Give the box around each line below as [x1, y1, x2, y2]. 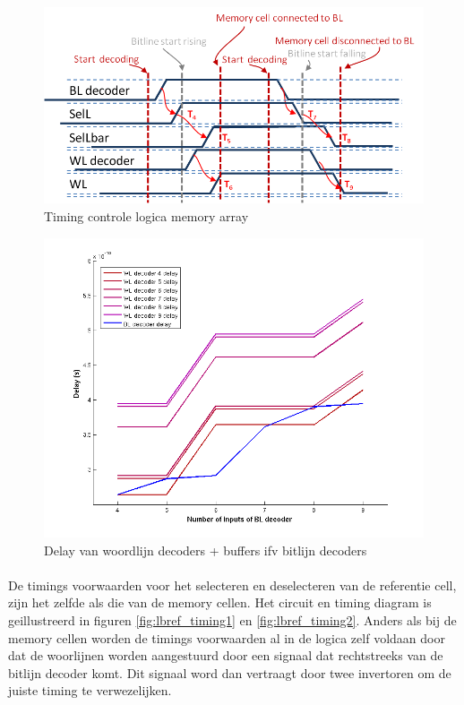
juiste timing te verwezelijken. [8, 681, 172, 700]
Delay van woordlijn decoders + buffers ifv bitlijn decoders [44, 540, 367, 559]
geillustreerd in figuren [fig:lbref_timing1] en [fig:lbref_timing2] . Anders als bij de [8, 610, 457, 629]
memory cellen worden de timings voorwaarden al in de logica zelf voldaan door [8, 628, 445, 647]
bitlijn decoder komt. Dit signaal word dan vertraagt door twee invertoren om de [8, 663, 451, 682]
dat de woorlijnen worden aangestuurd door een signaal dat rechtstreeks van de [8, 646, 443, 665]
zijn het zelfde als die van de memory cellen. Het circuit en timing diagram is [8, 593, 432, 612]
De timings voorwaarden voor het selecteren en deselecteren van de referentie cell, [8, 575, 457, 594]
